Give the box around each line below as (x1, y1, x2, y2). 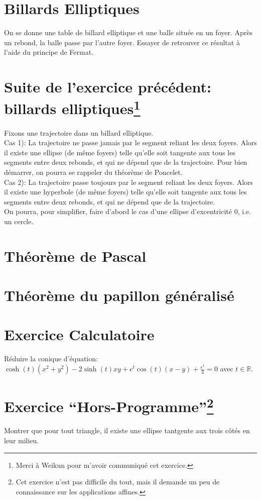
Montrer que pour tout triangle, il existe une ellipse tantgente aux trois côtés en (4, 425, 250, 436)
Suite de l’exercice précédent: (4, 76, 211, 97)
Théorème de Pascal (4, 245, 147, 266)
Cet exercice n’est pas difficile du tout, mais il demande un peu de (16, 476, 220, 487)
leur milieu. (4, 435, 39, 446)
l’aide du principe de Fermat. (4, 47, 94, 57)
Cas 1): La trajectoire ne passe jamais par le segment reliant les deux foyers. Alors (4, 137, 257, 148)
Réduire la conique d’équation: (4, 353, 98, 364)
